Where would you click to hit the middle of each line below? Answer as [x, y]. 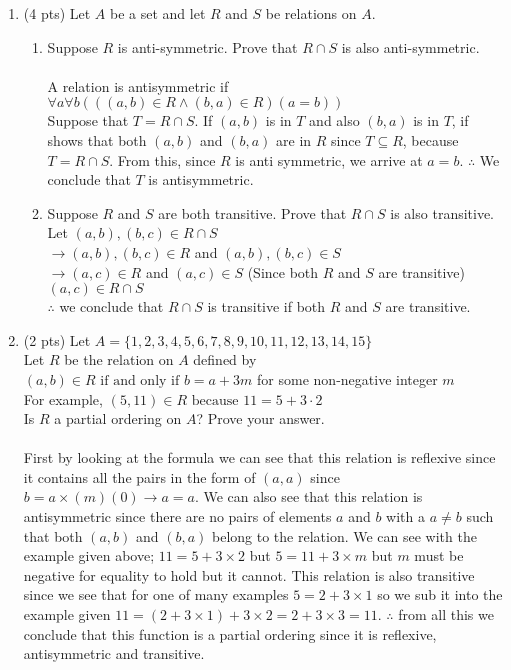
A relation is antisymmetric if [138, 85]
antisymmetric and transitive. [114, 653]
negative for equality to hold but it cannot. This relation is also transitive [249, 574]
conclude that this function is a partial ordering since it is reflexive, [230, 633]
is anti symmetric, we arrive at [329, 159]
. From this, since [162, 159]
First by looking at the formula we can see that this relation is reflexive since [259, 457]
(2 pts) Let [57, 339]
